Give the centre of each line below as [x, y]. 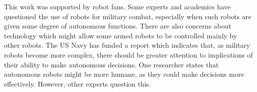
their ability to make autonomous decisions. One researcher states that [111, 64]
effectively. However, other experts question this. [78, 83]
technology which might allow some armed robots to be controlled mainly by [121, 35]
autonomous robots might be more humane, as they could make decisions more [124, 74]
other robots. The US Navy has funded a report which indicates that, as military [127, 45]
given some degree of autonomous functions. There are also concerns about [118, 26]
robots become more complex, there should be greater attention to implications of [128, 54]
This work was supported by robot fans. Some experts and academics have [117, 6]
